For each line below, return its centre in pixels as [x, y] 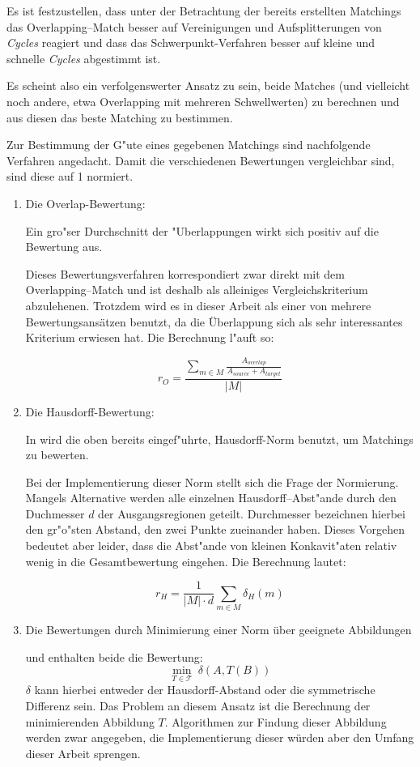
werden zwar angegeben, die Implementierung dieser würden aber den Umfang [220, 737]
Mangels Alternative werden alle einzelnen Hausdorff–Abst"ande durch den [211, 498]
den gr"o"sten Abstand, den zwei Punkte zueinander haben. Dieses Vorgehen [215, 529]
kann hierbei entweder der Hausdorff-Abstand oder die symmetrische [205, 690]
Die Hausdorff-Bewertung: [90, 411]
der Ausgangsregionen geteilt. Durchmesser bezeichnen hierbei [252, 513]
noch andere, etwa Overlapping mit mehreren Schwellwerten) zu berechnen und [203, 101]
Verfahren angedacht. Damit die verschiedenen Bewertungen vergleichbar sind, [201, 160]
